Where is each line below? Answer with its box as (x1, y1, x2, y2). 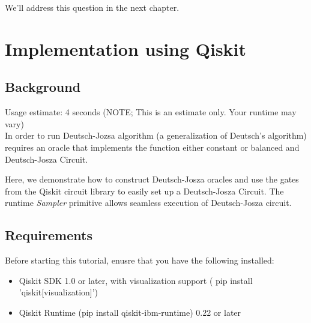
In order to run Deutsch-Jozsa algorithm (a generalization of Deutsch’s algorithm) (5, 129, 307, 142)
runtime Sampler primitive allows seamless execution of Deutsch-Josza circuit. (5, 196, 292, 209)
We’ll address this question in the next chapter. (5, 1, 180, 13)
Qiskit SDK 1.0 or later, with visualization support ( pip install (19, 274, 253, 286)
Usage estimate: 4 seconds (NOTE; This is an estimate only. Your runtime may (5, 106, 297, 118)
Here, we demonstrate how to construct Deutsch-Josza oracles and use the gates (5, 173, 299, 186)
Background (5, 77, 81, 96)
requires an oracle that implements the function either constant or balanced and (5, 140, 300, 153)
